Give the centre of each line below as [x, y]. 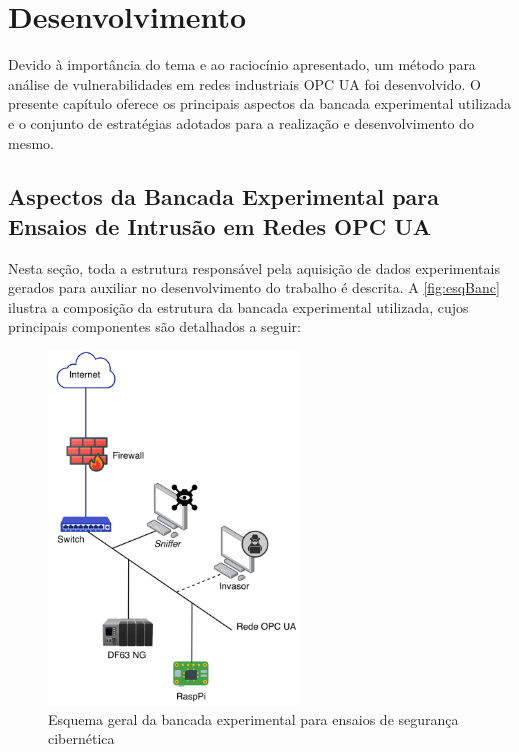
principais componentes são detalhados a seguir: [154, 326]
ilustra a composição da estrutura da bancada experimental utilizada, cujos [238, 306]
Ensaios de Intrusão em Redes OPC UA [219, 225]
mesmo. [31, 142]
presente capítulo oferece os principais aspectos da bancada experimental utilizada [259, 103]
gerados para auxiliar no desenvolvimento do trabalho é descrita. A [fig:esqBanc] [254, 287]
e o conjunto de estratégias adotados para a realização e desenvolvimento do [241, 122]
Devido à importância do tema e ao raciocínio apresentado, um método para [242, 64]
